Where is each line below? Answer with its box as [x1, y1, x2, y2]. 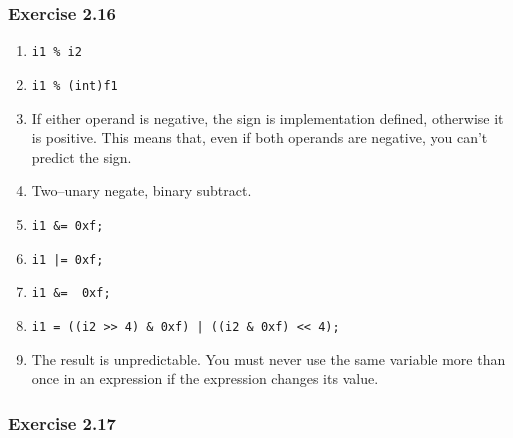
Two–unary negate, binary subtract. [31, 180, 252, 201]
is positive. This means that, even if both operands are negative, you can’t [31, 127, 488, 148]
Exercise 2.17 [8, 410, 117, 435]
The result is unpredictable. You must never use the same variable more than [31, 348, 506, 369]
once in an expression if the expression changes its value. [31, 368, 379, 389]
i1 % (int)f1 [31, 78, 118, 93]
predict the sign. [31, 146, 132, 167]
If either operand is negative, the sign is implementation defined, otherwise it [31, 107, 504, 128]
